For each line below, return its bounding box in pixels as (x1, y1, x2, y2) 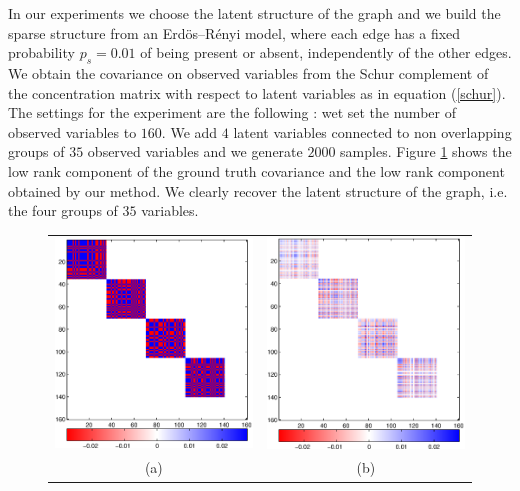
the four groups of (8, 200, 118, 221)
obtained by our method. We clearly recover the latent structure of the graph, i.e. (8, 180, 508, 201)
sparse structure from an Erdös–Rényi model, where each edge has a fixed (8, 22, 461, 43)
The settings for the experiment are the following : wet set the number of (8, 102, 456, 123)
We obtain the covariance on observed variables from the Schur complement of (8, 62, 489, 83)
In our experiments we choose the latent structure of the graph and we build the (8, 3, 501, 23)
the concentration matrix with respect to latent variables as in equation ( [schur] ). (8, 82, 506, 103)
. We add (161, 121, 218, 142)
